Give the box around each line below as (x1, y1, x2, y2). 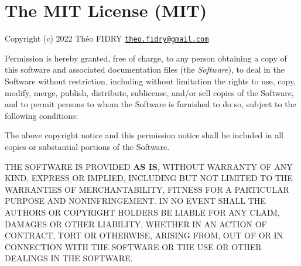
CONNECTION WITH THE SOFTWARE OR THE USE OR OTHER (5, 240, 262, 253)
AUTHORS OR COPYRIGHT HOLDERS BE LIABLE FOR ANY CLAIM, (5, 206, 280, 218)
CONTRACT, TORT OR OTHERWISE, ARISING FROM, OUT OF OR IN (5, 229, 283, 241)
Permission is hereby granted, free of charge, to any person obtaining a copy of (5, 52, 287, 64)
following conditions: (5, 109, 78, 121)
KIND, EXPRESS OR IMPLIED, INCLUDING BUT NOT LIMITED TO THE (5, 172, 293, 184)
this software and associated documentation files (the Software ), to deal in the (5, 63, 285, 76)
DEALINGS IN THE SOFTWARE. (5, 252, 133, 264)
